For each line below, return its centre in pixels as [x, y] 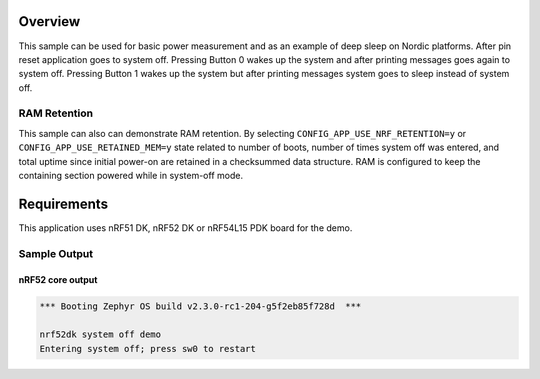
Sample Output [56, 253]
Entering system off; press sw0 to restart [148, 348]
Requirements [63, 203]
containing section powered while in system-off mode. [131, 175]
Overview [49, 21]
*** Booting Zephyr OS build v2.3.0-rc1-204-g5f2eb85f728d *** [200, 306]
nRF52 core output [58, 280]
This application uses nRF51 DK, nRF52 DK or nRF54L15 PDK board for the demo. [185, 227]
